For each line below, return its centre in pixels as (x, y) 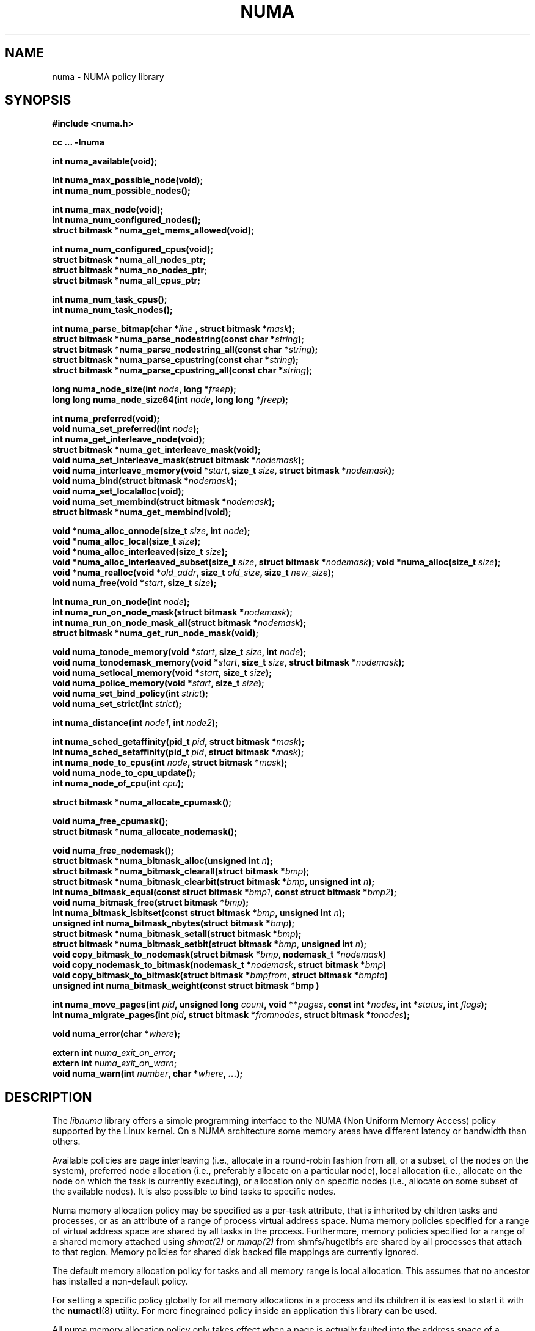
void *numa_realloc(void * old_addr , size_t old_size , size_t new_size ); (193, 573)
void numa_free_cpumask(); (110, 821)
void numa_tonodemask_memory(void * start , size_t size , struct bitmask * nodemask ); (228, 662)
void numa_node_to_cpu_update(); (124, 773)
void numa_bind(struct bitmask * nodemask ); (145, 481)
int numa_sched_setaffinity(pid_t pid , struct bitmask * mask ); (178, 752)
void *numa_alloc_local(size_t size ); (126, 541)
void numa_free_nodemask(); (113, 851)
